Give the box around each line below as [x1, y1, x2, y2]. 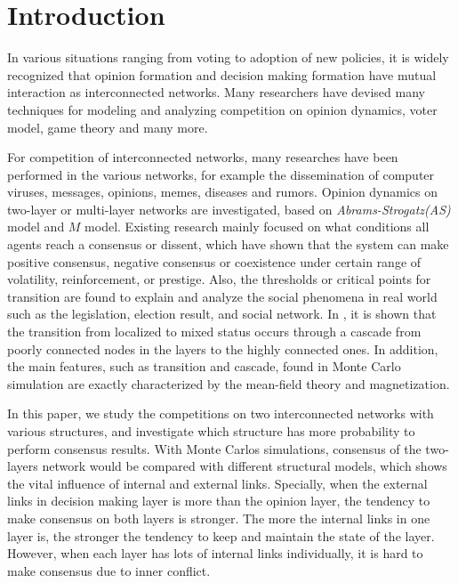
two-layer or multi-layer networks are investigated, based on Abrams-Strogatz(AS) [7, 199, 451, 218]
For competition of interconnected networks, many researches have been [7, 148, 398, 166]
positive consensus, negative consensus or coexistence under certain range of [7, 252, 422, 271]
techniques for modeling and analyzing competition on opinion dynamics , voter [7, 100, 438, 118]
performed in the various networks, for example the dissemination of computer [7, 165, 435, 183]
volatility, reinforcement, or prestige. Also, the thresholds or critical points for [7, 270, 431, 288]
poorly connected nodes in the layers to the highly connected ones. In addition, [7, 339, 438, 358]
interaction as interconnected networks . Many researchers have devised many [7, 83, 425, 101]
